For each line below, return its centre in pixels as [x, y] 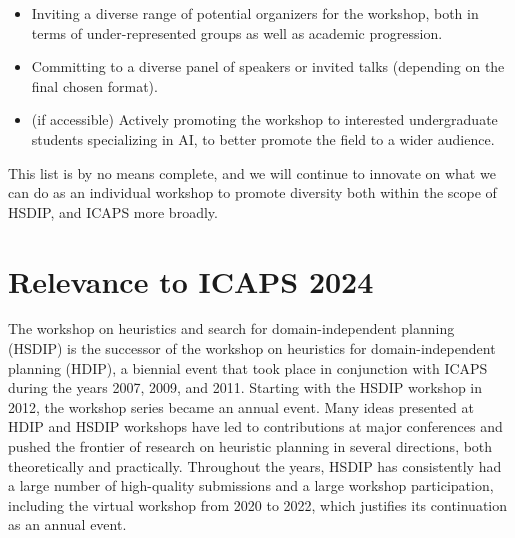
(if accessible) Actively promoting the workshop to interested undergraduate [264, 119]
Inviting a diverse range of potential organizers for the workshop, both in [255, 13]
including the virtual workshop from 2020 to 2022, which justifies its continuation [258, 504]
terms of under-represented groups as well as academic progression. [237, 32]
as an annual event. [67, 524]
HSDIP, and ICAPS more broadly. [113, 211]
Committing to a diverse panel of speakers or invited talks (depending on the [268, 66]
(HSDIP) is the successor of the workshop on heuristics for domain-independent [252, 348]
